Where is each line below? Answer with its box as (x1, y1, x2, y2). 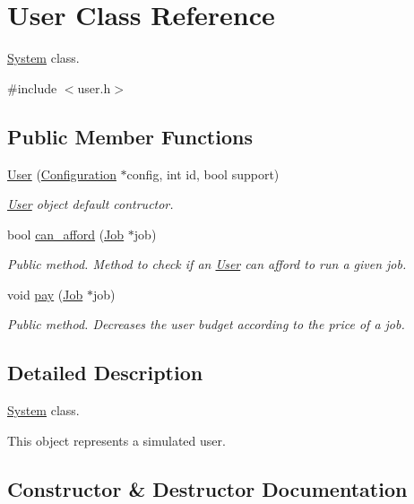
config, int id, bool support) (126, 164, 280, 183)
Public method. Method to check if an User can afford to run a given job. (7, 255, 407, 274)
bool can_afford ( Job (7, 224, 125, 243)
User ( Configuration (7, 164, 116, 183)
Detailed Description (7, 359, 203, 387)
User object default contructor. (7, 195, 174, 213)
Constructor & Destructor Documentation (7, 474, 408, 502)
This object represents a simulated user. (7, 430, 226, 449)
